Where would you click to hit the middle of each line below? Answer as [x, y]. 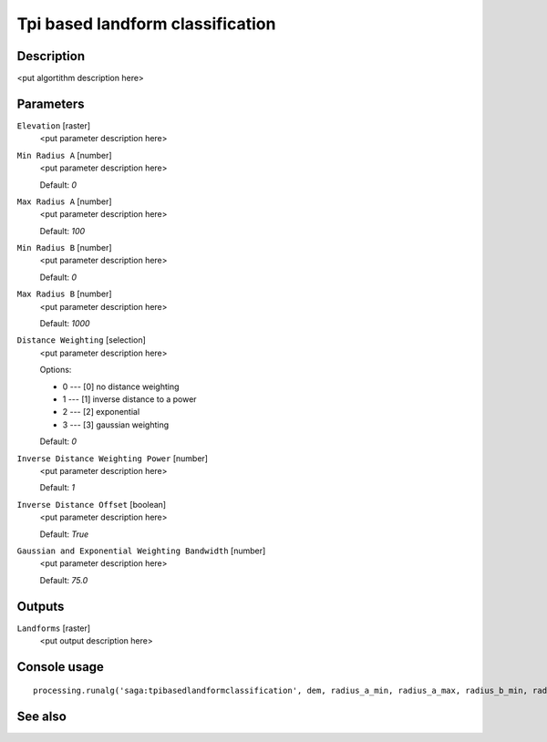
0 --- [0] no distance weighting [121, 386]
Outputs [41, 606]
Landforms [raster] [54, 628]
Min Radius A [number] [65, 155]
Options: [56, 370]
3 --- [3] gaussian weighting [116, 425]
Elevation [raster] [54, 125]
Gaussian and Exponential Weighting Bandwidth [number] [141, 551]
